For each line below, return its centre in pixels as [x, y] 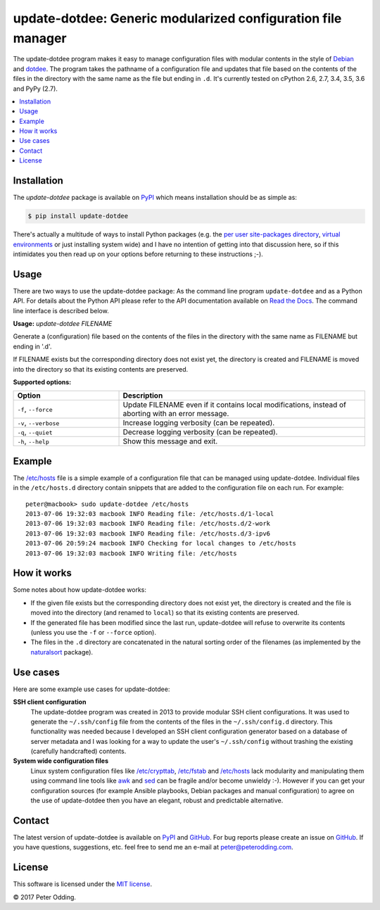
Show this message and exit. [170, 441]
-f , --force [35, 410]
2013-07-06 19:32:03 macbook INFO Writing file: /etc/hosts [131, 553]
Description [143, 396]
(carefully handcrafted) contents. [78, 751]
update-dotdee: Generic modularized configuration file [177, 18]
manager [40, 38]
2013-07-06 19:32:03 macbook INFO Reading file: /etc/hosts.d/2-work [148, 524]
